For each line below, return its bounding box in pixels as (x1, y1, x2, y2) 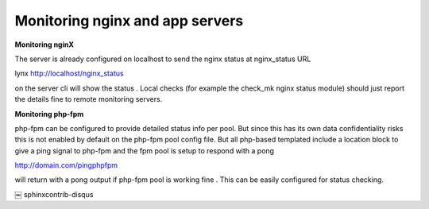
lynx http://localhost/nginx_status (14, 68, 124, 79)
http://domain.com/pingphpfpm (14, 161, 118, 170)
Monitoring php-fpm (14, 109, 84, 118)
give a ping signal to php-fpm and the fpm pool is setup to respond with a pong (14, 145, 274, 155)
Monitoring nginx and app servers (14, 12, 244, 29)
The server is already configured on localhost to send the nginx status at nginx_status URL (14, 54, 311, 64)
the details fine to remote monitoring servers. (14, 95, 163, 104)
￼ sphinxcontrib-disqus (14, 189, 94, 199)
